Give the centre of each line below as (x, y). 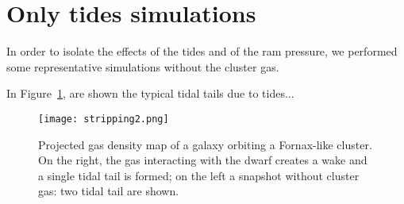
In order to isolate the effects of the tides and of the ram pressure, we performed (202, 51)
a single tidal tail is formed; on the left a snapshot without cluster (199, 175)
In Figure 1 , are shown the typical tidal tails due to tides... (150, 93)
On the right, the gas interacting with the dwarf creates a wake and (203, 160)
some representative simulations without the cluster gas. (143, 66)
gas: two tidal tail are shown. (109, 191)
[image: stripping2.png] (104, 119)
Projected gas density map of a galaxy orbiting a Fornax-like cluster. (205, 144)
